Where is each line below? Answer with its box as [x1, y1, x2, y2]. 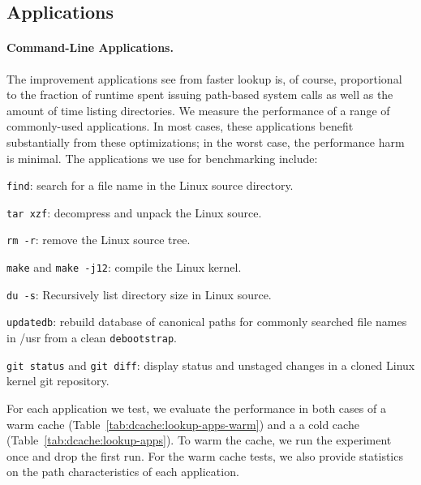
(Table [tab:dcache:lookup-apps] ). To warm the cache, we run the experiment [6, 431, 392, 449]
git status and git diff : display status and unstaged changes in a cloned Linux [6, 356, 415, 373]
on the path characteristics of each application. [6, 463, 239, 480]
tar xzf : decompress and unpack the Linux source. [6, 204, 262, 221]
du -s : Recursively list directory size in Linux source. [6, 285, 272, 303]
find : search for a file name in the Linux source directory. [6, 177, 294, 194]
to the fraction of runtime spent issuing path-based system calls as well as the [6, 86, 393, 103]
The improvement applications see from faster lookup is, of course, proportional [6, 70, 402, 87]
